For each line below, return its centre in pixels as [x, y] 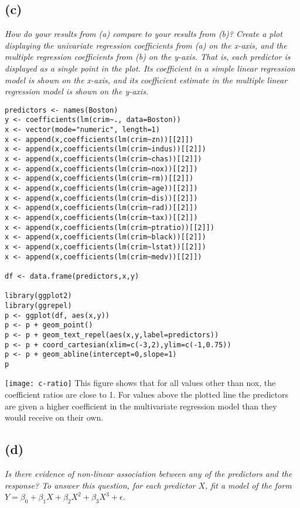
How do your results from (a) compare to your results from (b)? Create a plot [144, 34]
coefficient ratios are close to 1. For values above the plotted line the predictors [147, 394]
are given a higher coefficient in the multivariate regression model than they [141, 406]
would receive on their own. [54, 417]
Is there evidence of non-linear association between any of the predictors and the [149, 474]
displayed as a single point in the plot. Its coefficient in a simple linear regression [150, 68]
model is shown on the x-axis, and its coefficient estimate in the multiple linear [146, 79]
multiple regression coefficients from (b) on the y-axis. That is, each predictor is [148, 57]
